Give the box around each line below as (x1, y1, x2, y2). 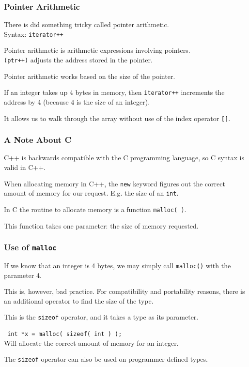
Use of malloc (4, 241, 57, 253)
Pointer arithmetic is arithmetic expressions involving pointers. (4, 45, 190, 55)
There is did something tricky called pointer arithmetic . (4, 19, 169, 30)
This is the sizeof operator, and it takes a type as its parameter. (4, 312, 199, 322)
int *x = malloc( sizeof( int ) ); (7, 331, 122, 338)
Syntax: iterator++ (4, 29, 63, 39)
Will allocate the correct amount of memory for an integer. (4, 337, 179, 348)
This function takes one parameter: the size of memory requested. (4, 220, 199, 230)
